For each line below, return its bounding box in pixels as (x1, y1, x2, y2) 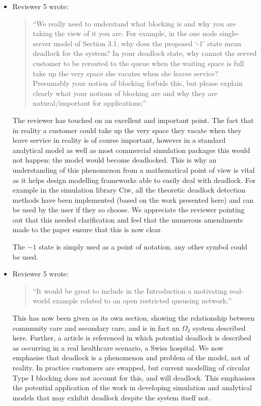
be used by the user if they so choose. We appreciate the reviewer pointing (12, 204, 245, 215)
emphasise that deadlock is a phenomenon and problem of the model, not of (12, 352, 250, 363)
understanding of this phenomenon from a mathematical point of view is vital (12, 164, 255, 175)
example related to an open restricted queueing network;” (52, 295, 232, 306)
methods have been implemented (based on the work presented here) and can (12, 194, 254, 205)
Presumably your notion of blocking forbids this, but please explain (33, 78, 243, 88)
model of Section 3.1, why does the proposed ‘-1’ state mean (53, 38, 242, 48)
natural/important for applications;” (33, 98, 147, 108)
